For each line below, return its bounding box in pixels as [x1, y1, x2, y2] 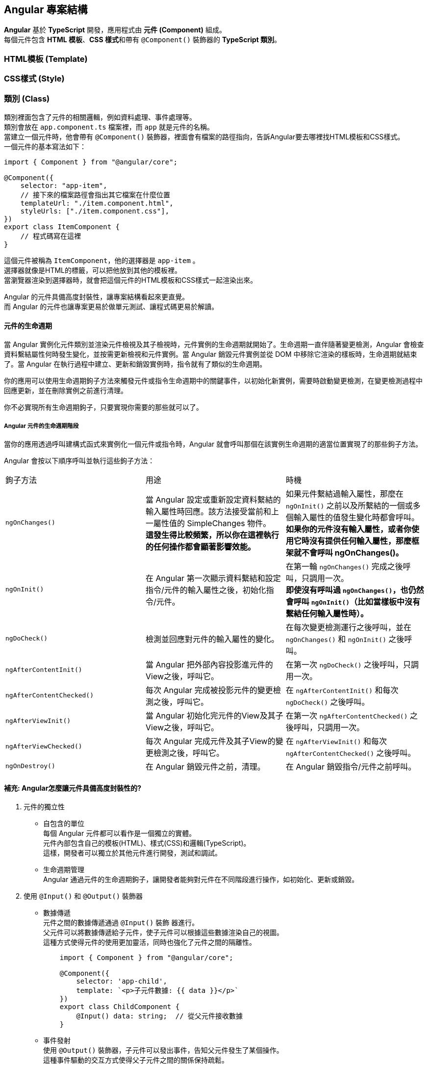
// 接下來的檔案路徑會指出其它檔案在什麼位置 [20, 190, 170, 199]
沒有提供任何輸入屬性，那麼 [309, 535, 411, 546]
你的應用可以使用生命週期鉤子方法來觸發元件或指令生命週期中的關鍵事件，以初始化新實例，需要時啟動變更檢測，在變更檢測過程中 [4, 376, 423, 385]
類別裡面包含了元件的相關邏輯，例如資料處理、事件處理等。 [4, 112, 196, 121]
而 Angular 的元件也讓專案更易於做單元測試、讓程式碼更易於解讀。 [4, 302, 219, 311]
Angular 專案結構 [4, 3, 88, 16]
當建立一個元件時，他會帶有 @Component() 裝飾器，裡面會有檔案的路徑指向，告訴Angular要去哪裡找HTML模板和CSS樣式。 [4, 132, 404, 141]
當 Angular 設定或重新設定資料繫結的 [145, 494, 281, 505]
